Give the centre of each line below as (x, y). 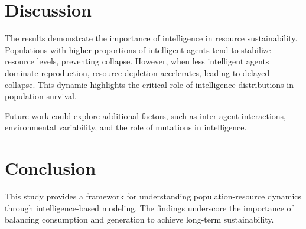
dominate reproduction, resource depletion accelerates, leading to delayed (137, 72)
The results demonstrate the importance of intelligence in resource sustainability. (151, 38)
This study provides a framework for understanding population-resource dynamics (153, 196)
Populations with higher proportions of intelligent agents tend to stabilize (138, 49)
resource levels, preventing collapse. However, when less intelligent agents (137, 61)
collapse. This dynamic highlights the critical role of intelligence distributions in (149, 84)
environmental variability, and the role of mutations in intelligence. (126, 127)
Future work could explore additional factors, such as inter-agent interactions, (145, 115)
